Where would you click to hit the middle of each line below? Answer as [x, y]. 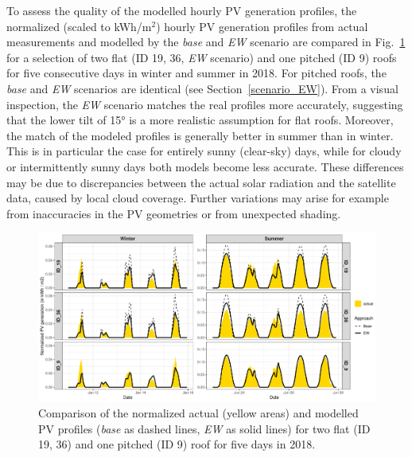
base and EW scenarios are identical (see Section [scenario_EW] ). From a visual [202, 88]
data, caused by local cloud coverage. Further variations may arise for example [198, 198]
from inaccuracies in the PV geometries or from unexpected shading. [174, 213]
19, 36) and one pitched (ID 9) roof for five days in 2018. [177, 444]
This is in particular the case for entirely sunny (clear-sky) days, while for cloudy [204, 151]
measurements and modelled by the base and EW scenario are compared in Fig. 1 [206, 42]
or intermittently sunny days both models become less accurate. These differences [205, 166]
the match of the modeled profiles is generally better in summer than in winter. [200, 135]
